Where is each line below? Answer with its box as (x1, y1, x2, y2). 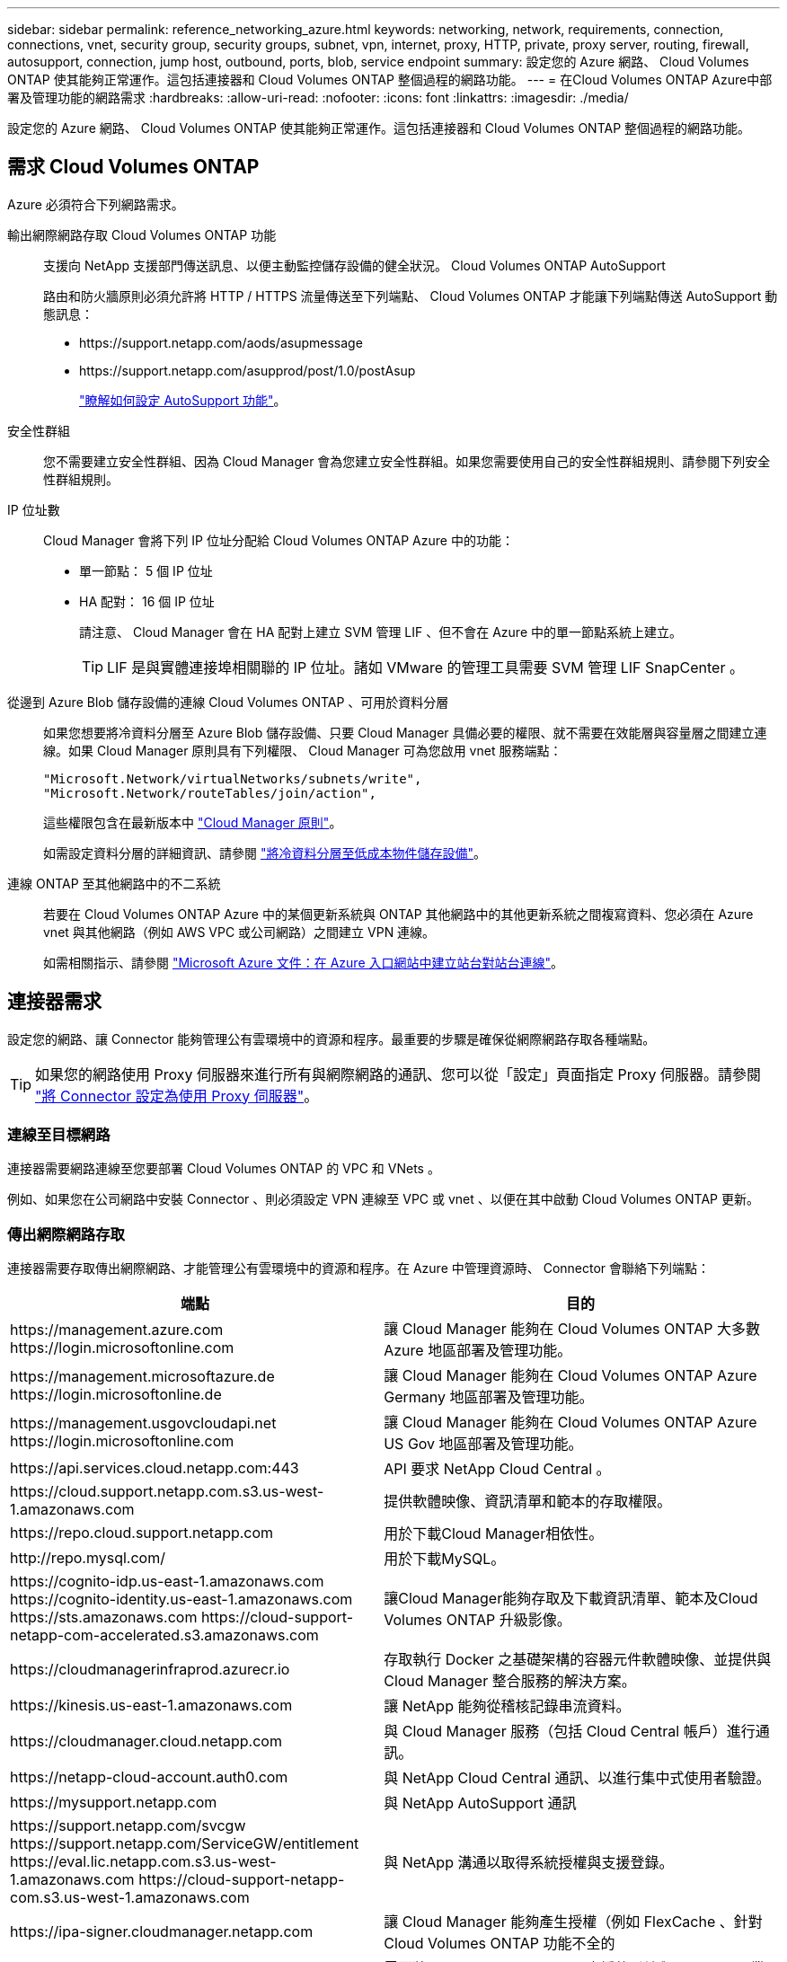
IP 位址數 (7, 501, 60, 517)
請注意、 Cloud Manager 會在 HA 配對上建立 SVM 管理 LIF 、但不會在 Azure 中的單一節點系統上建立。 (79, 623, 682, 640)
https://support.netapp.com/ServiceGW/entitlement (10, 1834, 359, 1853)
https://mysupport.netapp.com (10, 1793, 217, 1812)
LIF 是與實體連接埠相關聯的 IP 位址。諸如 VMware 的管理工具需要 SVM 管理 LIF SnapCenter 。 (107, 658, 744, 676)
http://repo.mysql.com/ (10, 1549, 165, 1568)
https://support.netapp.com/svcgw (10, 1816, 246, 1835)
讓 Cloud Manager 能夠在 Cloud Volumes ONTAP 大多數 (384, 1320, 761, 1339)
